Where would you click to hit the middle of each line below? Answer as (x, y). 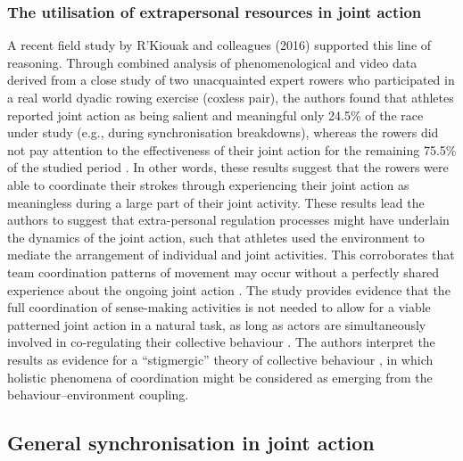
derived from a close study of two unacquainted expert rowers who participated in (231, 80)
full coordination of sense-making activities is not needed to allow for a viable (219, 307)
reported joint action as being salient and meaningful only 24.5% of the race (215, 115)
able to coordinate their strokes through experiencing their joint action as (208, 184)
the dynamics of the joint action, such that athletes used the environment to (216, 237)
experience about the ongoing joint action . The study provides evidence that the (229, 289)
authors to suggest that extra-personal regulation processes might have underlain (228, 220)
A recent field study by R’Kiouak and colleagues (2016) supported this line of (219, 45)
